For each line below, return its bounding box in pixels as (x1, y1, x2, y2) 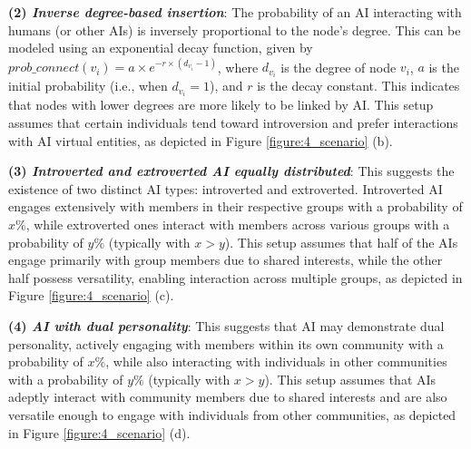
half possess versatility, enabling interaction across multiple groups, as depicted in (8, 268, 463, 287)
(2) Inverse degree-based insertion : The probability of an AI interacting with (8, 3, 462, 21)
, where (217, 57, 259, 76)
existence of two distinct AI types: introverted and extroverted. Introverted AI (8, 179, 443, 198)
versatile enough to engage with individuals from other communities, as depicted (8, 405, 456, 424)
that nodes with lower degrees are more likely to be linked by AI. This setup (8, 95, 434, 114)
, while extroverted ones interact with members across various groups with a (25, 215, 450, 234)
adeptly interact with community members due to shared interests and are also (8, 387, 447, 406)
